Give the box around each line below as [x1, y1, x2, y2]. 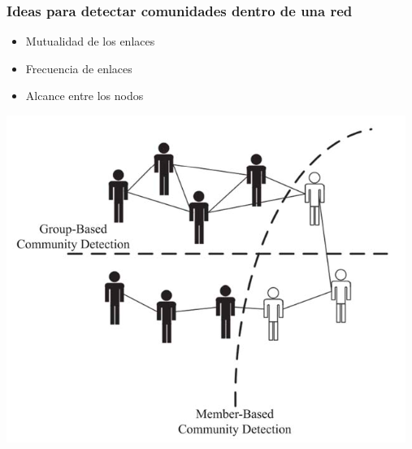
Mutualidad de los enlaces [25, 33, 155, 50]
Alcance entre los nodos [25, 87, 144, 104]
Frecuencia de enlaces [25, 59, 132, 76]
